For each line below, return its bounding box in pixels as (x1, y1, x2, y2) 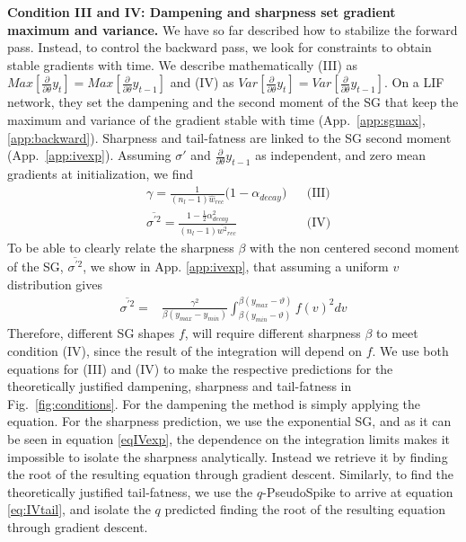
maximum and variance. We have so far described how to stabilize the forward (7, 20, 458, 39)
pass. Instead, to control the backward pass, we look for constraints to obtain (7, 38, 432, 57)
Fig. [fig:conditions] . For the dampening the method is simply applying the (7, 394, 421, 413)
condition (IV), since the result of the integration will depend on (7, 342, 362, 360)
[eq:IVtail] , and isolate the (7, 500, 151, 519)
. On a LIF (383, 73, 444, 92)
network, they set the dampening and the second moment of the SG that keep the (7, 93, 459, 111)
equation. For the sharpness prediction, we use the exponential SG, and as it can (7, 412, 452, 431)
